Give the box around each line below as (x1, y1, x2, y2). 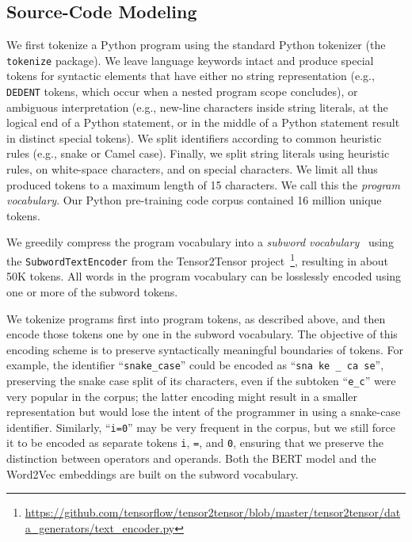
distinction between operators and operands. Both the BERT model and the (6, 450, 376, 467)
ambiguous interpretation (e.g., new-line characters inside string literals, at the (6, 98, 388, 115)
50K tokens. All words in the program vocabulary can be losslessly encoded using (6, 268, 402, 284)
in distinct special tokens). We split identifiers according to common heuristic (6, 129, 382, 146)
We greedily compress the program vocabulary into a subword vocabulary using (6, 234, 394, 250)
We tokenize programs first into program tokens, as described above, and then (6, 310, 386, 326)
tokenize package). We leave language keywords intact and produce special (6, 52, 374, 68)
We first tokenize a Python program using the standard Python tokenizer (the (6, 36, 386, 53)
